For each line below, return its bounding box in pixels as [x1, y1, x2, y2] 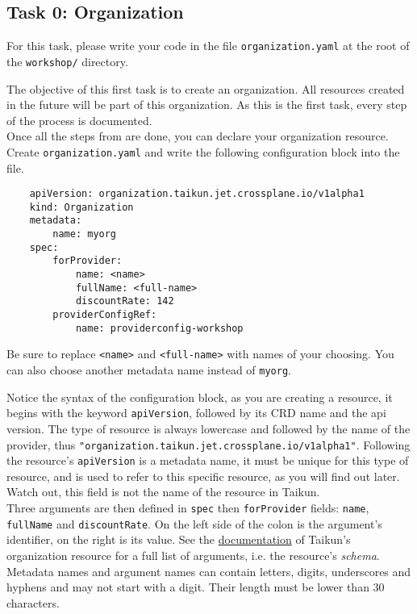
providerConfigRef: [52, 309, 157, 321]
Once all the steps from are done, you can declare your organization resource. [6, 127, 389, 144]
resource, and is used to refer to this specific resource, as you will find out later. [6, 467, 400, 484]
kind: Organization [29, 201, 134, 213]
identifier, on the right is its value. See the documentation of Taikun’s [6, 531, 351, 548]
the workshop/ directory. [6, 52, 128, 69]
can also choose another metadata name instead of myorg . [6, 361, 291, 378]
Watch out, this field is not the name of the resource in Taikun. [6, 483, 320, 500]
